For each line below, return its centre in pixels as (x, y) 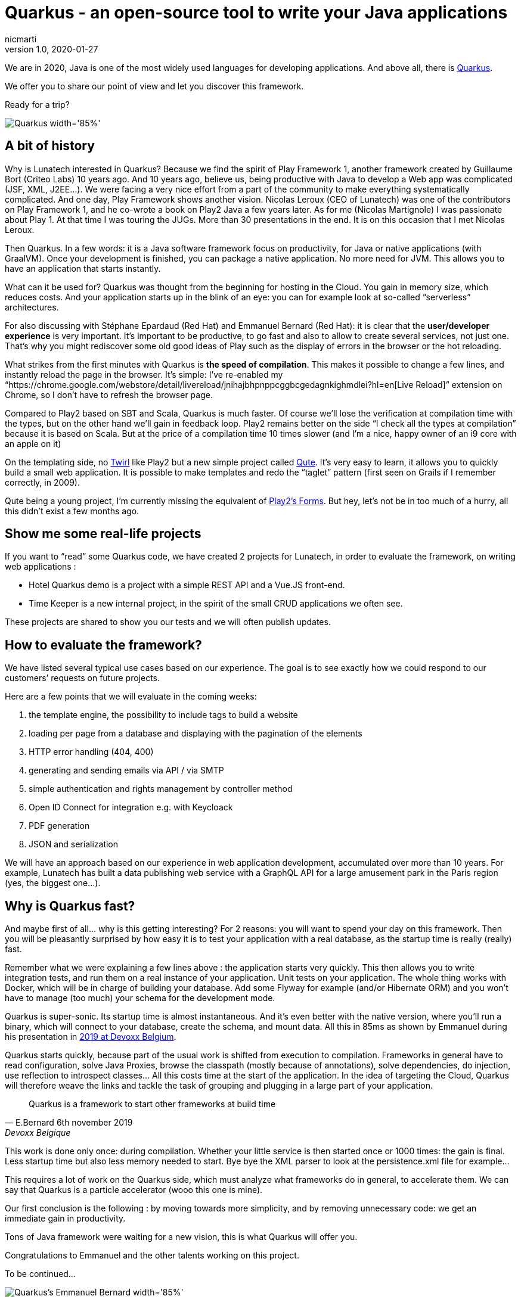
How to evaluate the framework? (103, 645)
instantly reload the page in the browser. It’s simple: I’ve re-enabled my (144, 374)
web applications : (41, 567)
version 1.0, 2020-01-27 (52, 49)
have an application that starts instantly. (83, 268)
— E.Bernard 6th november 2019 (69, 1123)
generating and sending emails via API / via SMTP (126, 770)
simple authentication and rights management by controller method (161, 789)
